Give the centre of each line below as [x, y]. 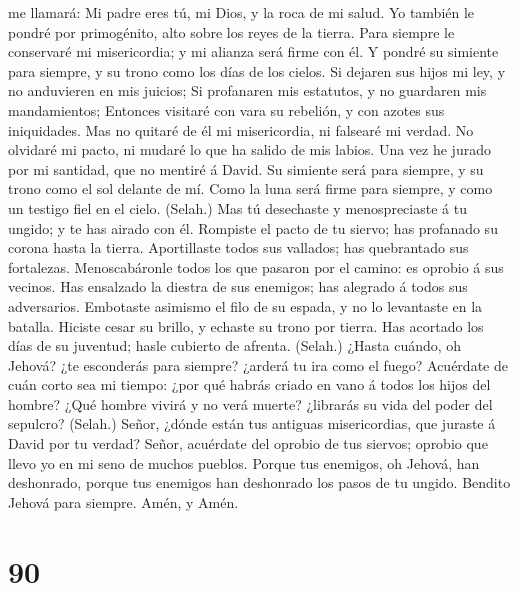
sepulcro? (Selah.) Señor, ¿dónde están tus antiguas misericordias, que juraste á [252, 423]
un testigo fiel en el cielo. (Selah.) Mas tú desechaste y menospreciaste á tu [237, 207]
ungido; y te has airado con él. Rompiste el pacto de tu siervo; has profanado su [253, 227]
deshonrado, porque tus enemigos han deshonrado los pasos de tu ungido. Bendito [259, 482]
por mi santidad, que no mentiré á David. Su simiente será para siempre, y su [246, 168]
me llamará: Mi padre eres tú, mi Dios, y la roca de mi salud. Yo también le [241, 12]
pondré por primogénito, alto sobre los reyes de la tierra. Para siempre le [231, 31]
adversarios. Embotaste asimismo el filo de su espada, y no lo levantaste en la [245, 305]
